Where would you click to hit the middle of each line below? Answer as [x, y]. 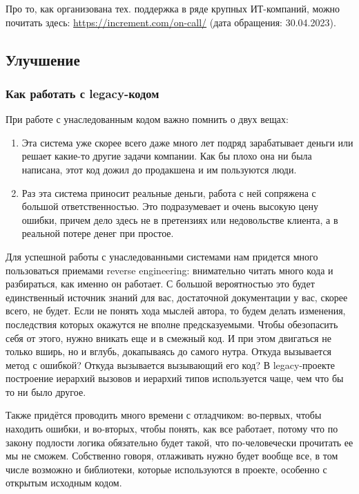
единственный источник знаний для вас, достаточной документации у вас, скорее [177, 297]
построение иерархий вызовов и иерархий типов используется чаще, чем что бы [175, 378]
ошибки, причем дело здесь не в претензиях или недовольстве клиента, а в [180, 219]
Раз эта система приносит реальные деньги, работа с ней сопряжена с [169, 192]
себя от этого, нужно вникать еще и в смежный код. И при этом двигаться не [168, 338]
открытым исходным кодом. [64, 483]
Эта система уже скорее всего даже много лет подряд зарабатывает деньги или [187, 142]
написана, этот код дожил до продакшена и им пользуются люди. [159, 169]
